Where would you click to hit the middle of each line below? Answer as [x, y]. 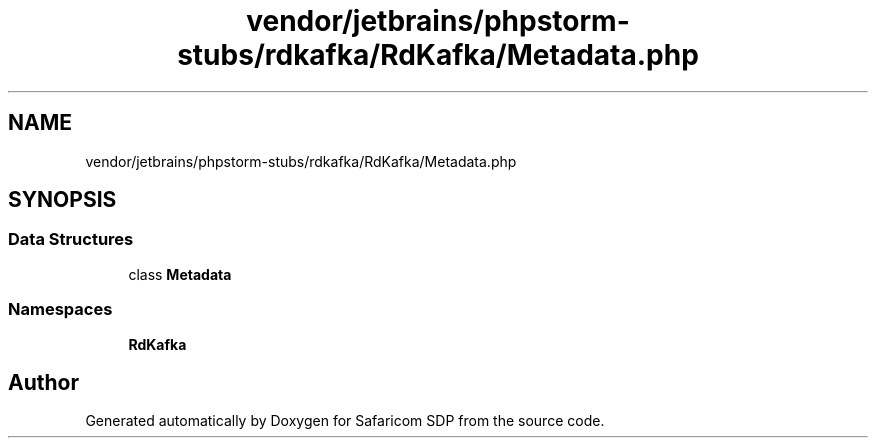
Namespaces [60, 309]
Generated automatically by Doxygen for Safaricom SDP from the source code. [345, 421]
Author [43, 382]
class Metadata [180, 274]
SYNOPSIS [62, 200]
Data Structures [71, 239]
